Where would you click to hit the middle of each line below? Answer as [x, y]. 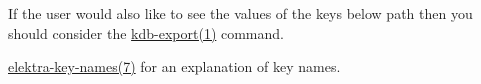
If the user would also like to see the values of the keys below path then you [240, 13]
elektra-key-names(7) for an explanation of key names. [174, 66]
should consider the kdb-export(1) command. [146, 32]
